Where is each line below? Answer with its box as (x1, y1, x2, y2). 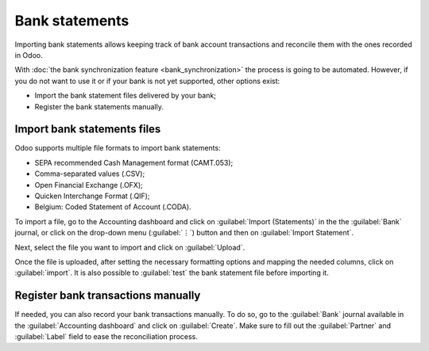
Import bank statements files (14, 123, 161, 136)
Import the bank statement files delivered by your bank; (34, 91, 216, 101)
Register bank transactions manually (14, 289, 201, 303)
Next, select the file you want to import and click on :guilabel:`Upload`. (14, 242, 245, 252)
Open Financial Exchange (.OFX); (34, 180, 143, 189)
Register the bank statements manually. (34, 101, 164, 111)
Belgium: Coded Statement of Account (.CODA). (34, 202, 191, 212)
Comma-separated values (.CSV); (34, 169, 145, 178)
